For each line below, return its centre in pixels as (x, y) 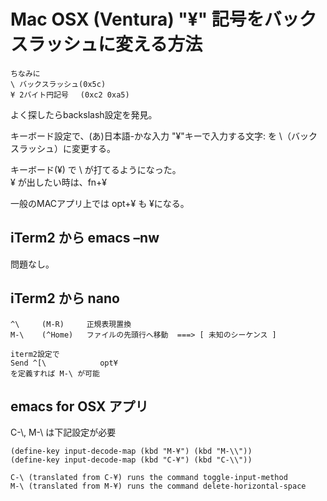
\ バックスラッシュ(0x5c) (58, 84)
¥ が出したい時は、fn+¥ (59, 182)
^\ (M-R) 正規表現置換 (71, 324)
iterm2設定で (35, 354)
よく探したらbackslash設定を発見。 (84, 114)
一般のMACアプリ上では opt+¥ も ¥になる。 (100, 203)
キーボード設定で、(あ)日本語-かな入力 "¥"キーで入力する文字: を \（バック (164, 136)
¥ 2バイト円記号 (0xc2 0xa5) (70, 95)
